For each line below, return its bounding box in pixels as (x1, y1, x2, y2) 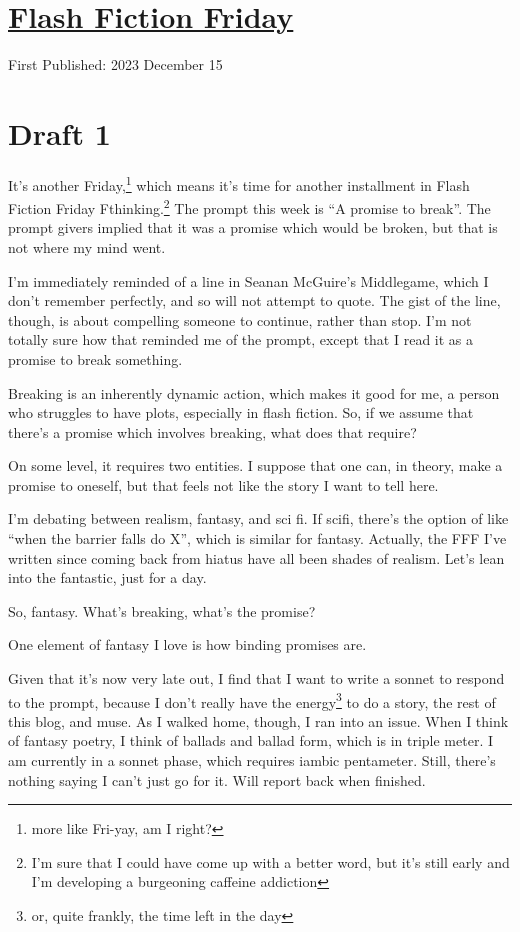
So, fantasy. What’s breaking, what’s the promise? (8, 600, 316, 621)
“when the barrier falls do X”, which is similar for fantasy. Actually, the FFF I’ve (8, 528, 507, 549)
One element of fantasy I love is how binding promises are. (8, 634, 367, 655)
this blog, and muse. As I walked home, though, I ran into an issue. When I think (8, 710, 509, 731)
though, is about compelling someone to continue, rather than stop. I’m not (8, 309, 472, 330)
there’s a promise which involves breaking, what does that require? (8, 421, 417, 442)
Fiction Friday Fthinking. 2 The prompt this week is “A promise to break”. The (8, 195, 491, 218)
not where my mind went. (8, 236, 166, 257)
